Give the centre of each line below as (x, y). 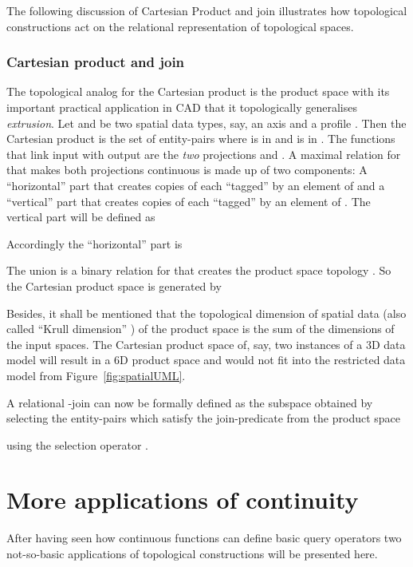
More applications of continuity (183, 500)
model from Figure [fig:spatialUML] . (96, 375)
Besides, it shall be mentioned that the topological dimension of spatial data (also (206, 313)
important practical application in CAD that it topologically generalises (182, 107)
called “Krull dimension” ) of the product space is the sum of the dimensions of (201, 329)
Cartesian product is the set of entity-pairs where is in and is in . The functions (201, 139)
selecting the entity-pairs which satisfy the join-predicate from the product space (204, 418)
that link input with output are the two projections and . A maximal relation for (204, 154)
